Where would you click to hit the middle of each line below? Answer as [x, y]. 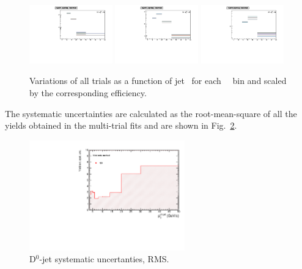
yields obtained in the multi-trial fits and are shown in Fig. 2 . [121, 125]
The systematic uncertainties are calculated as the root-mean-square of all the [151, 113]
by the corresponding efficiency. [88, 93]
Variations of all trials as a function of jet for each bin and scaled [158, 81]
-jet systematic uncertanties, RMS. [104, 259]
